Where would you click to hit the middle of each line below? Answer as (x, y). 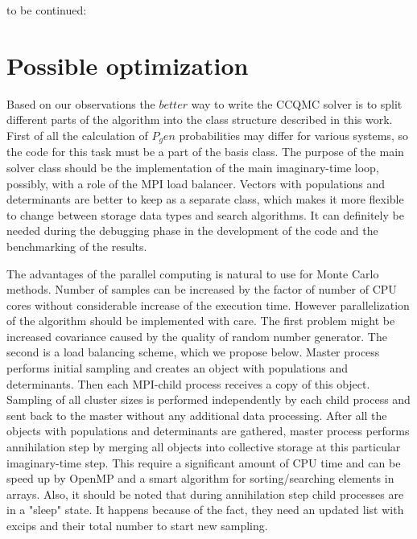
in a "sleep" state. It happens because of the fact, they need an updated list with (205, 510)
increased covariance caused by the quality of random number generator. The (197, 336)
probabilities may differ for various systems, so (293, 135)
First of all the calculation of (77, 135)
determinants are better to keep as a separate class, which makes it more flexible (205, 199)
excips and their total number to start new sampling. (137, 526)
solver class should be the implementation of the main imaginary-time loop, (193, 167)
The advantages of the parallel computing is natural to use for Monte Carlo (193, 273)
